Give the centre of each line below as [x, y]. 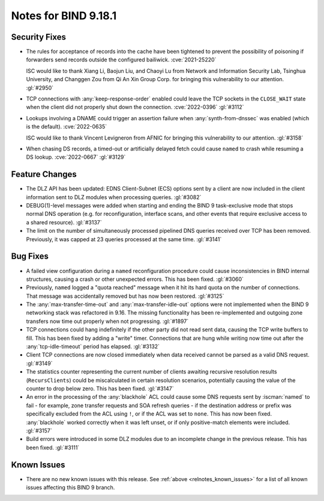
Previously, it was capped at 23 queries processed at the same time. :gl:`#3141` [124, 239]
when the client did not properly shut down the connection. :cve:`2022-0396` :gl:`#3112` [135, 107]
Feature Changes [44, 174]
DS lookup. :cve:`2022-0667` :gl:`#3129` [76, 157]
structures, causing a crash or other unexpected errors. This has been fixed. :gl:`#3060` [135, 279]
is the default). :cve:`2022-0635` [67, 127]
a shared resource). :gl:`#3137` [64, 222]
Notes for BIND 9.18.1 [64, 16]
